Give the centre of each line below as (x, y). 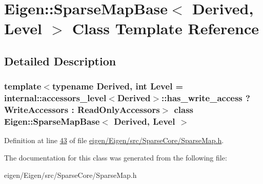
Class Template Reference (165, 28)
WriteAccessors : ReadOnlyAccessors (82, 110)
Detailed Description (60, 61)
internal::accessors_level (55, 98)
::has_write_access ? (206, 98)
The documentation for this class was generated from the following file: (116, 157)
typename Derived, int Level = (118, 86)
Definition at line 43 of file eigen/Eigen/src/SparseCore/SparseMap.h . (114, 140)
